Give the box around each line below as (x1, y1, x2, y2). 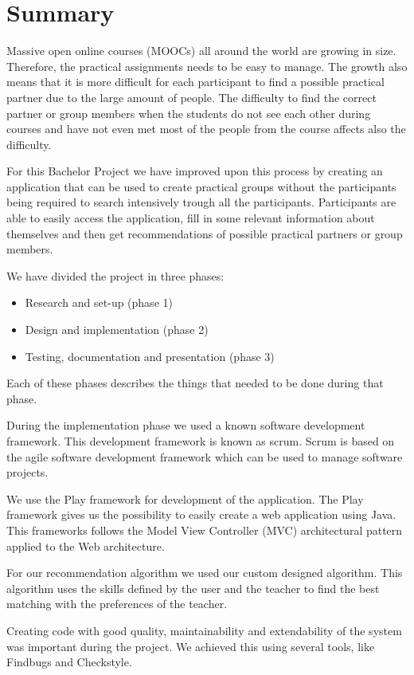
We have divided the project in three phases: (6, 267, 225, 284)
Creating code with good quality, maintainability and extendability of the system (6, 622, 402, 638)
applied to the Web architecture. (6, 537, 165, 554)
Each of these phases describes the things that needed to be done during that (6, 375, 384, 391)
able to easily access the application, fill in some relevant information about (6, 210, 375, 226)
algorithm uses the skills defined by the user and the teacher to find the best (6, 579, 380, 596)
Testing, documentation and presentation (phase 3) (25, 347, 275, 364)
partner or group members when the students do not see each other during (6, 104, 371, 121)
